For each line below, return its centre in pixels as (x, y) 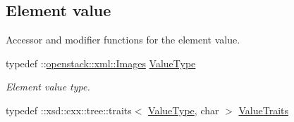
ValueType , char (184, 110)
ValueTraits (263, 110)
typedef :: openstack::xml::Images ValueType (101, 63)
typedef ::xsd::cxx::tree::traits (69, 110)
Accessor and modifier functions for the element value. (123, 40)
